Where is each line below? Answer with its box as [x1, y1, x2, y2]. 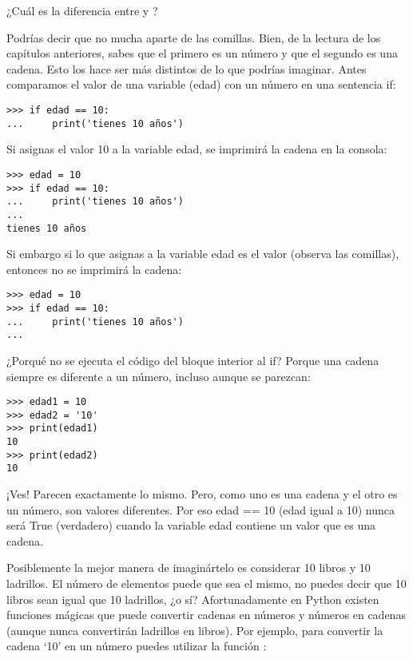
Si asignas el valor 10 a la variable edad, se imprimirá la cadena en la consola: [6, 141, 387, 157]
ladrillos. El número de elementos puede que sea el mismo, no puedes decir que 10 [6, 575, 407, 592]
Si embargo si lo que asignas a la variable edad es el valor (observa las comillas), [6, 245, 399, 262]
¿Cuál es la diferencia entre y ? [6, 2, 158, 18]
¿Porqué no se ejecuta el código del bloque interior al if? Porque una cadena [6, 351, 379, 368]
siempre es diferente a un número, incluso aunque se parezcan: [6, 367, 311, 384]
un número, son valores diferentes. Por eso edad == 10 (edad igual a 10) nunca [6, 501, 395, 518]
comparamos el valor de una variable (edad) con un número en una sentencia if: [6, 76, 396, 93]
